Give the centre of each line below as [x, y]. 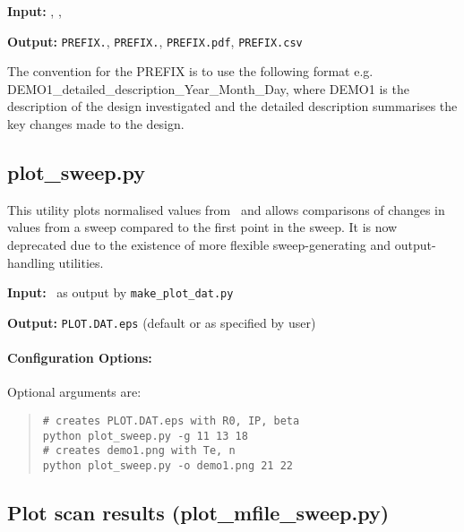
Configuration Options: [80, 358]
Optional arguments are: [74, 392]
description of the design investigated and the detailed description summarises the [232, 106]
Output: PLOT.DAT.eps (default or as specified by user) [162, 322]
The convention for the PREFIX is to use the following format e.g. [190, 71]
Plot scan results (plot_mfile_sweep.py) [198, 512]
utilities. [81, 262]
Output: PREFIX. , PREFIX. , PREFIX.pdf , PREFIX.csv [155, 41]
